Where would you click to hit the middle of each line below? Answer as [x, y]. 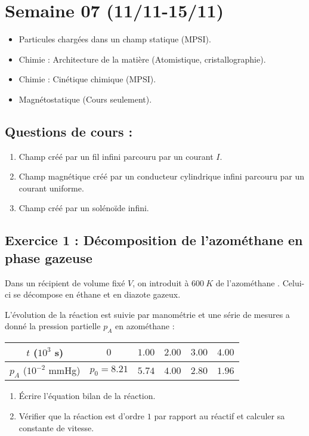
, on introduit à [161, 282]
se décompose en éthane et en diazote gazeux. [97, 294]
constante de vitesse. [56, 427]
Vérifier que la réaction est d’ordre [82, 416]
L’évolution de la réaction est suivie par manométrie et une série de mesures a [147, 314]
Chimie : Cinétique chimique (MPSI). [87, 79]
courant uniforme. [51, 188]
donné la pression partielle [53, 326]
